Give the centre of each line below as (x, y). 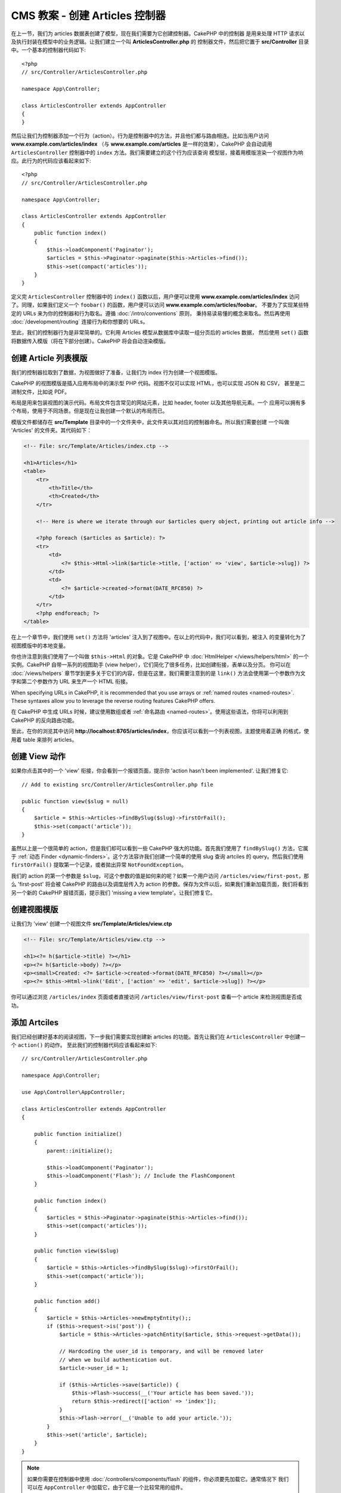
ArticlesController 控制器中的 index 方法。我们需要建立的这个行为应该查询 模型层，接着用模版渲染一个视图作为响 (157, 152)
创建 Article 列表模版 (49, 358)
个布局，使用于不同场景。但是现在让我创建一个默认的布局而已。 (89, 411)
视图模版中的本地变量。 (40, 646)
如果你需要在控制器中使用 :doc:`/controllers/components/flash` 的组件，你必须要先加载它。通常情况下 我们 (158, 1479)
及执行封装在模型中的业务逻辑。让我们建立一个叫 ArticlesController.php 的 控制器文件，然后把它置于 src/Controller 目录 (160, 41)
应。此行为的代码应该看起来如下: (51, 161)
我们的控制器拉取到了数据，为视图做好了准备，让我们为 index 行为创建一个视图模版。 (116, 372)
